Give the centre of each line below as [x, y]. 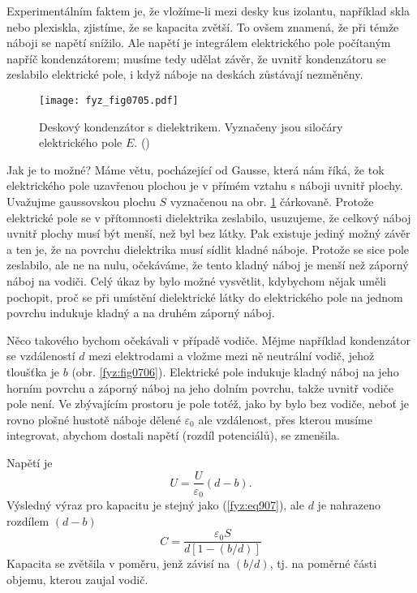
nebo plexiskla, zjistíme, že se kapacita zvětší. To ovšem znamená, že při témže [203, 26]
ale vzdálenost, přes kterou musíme [285, 419]
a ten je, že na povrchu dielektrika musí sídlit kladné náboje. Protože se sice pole [208, 249]
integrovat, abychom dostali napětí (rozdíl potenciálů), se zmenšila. [173, 435]
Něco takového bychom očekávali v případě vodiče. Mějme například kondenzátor [208, 339]
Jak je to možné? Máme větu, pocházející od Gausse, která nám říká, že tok [196, 169]
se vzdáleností [41, 356]
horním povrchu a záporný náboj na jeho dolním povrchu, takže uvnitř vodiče [200, 387]
